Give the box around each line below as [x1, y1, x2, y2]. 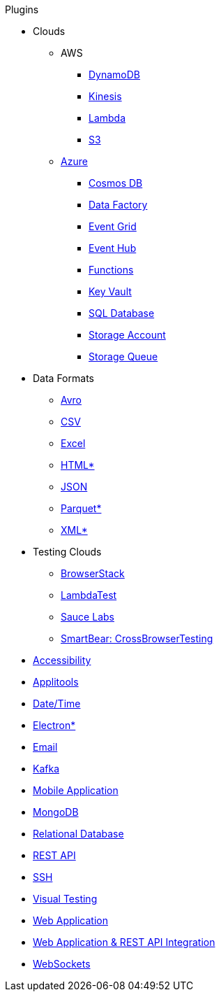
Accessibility [33, 654, 91, 666]
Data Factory [89, 199, 148, 211]
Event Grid [89, 220, 137, 232]
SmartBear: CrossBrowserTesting [61, 632, 213, 644]
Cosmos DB [89, 177, 143, 189]
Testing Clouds [33, 546, 102, 558]
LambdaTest [61, 589, 117, 601]
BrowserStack [61, 567, 125, 579]
